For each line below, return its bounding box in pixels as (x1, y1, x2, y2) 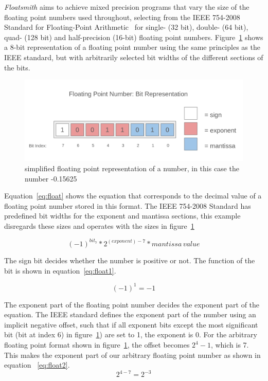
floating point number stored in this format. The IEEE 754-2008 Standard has (4, 200, 251, 211)
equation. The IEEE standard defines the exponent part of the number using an (4, 309, 256, 320)
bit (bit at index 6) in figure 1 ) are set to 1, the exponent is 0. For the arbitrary (4, 329, 257, 340)
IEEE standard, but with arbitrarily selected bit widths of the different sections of (4, 51, 263, 62)
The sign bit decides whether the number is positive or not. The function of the (4, 255, 255, 265)
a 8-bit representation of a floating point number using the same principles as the (4, 42, 260, 52)
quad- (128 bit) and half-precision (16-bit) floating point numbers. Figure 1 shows (4, 31, 263, 42)
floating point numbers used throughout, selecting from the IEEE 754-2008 (4, 11, 240, 22)
